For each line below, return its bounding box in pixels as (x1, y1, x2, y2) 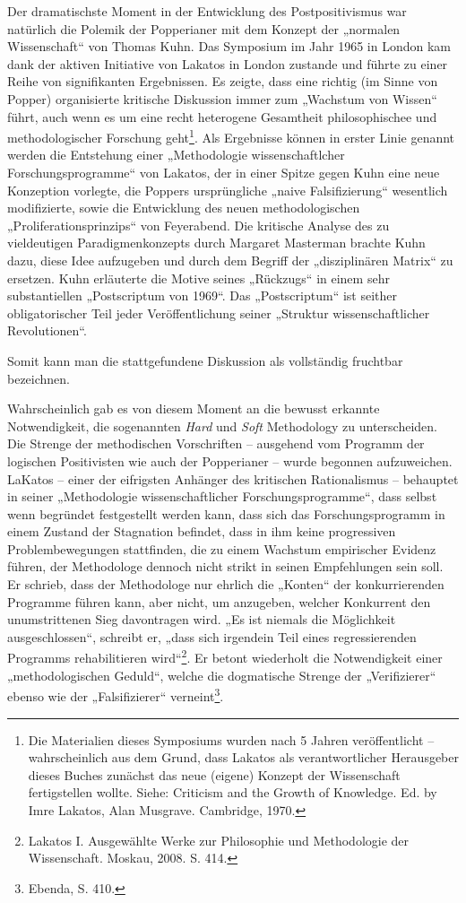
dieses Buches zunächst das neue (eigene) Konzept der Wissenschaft (28, 765, 401, 784)
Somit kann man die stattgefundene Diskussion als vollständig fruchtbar (7, 351, 403, 369)
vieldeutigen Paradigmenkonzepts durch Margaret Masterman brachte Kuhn (7, 233, 426, 252)
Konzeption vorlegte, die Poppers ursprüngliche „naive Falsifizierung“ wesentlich (7, 180, 448, 199)
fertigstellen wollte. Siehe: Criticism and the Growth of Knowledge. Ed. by (28, 783, 437, 802)
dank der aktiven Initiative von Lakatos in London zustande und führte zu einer (7, 54, 448, 73)
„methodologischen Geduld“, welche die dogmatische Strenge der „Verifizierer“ (7, 665, 436, 684)
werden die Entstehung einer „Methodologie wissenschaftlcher (7, 145, 345, 164)
